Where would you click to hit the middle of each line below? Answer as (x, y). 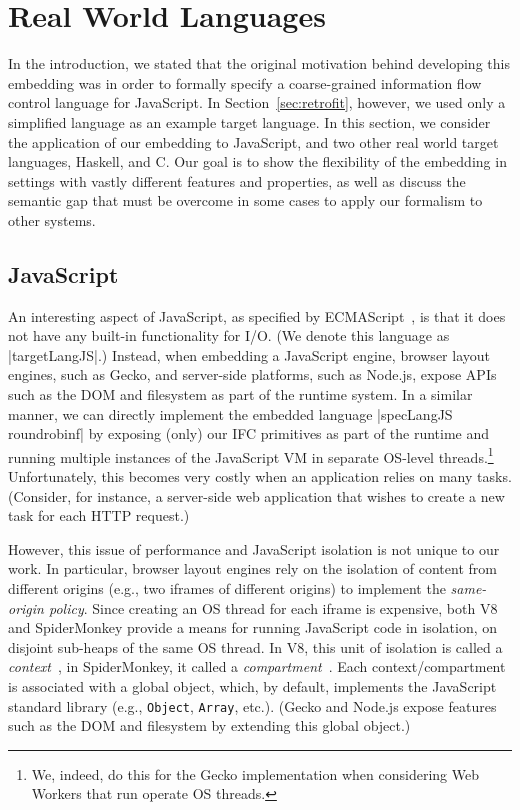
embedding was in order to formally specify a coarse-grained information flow (245, 82)
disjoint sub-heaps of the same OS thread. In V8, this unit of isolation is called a (255, 646)
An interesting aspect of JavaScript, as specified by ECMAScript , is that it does (257, 315)
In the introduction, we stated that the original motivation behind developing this (259, 63)
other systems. (52, 219)
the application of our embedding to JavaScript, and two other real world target (253, 141)
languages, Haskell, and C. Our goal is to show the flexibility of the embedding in (257, 161)
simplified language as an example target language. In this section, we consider (249, 121)
